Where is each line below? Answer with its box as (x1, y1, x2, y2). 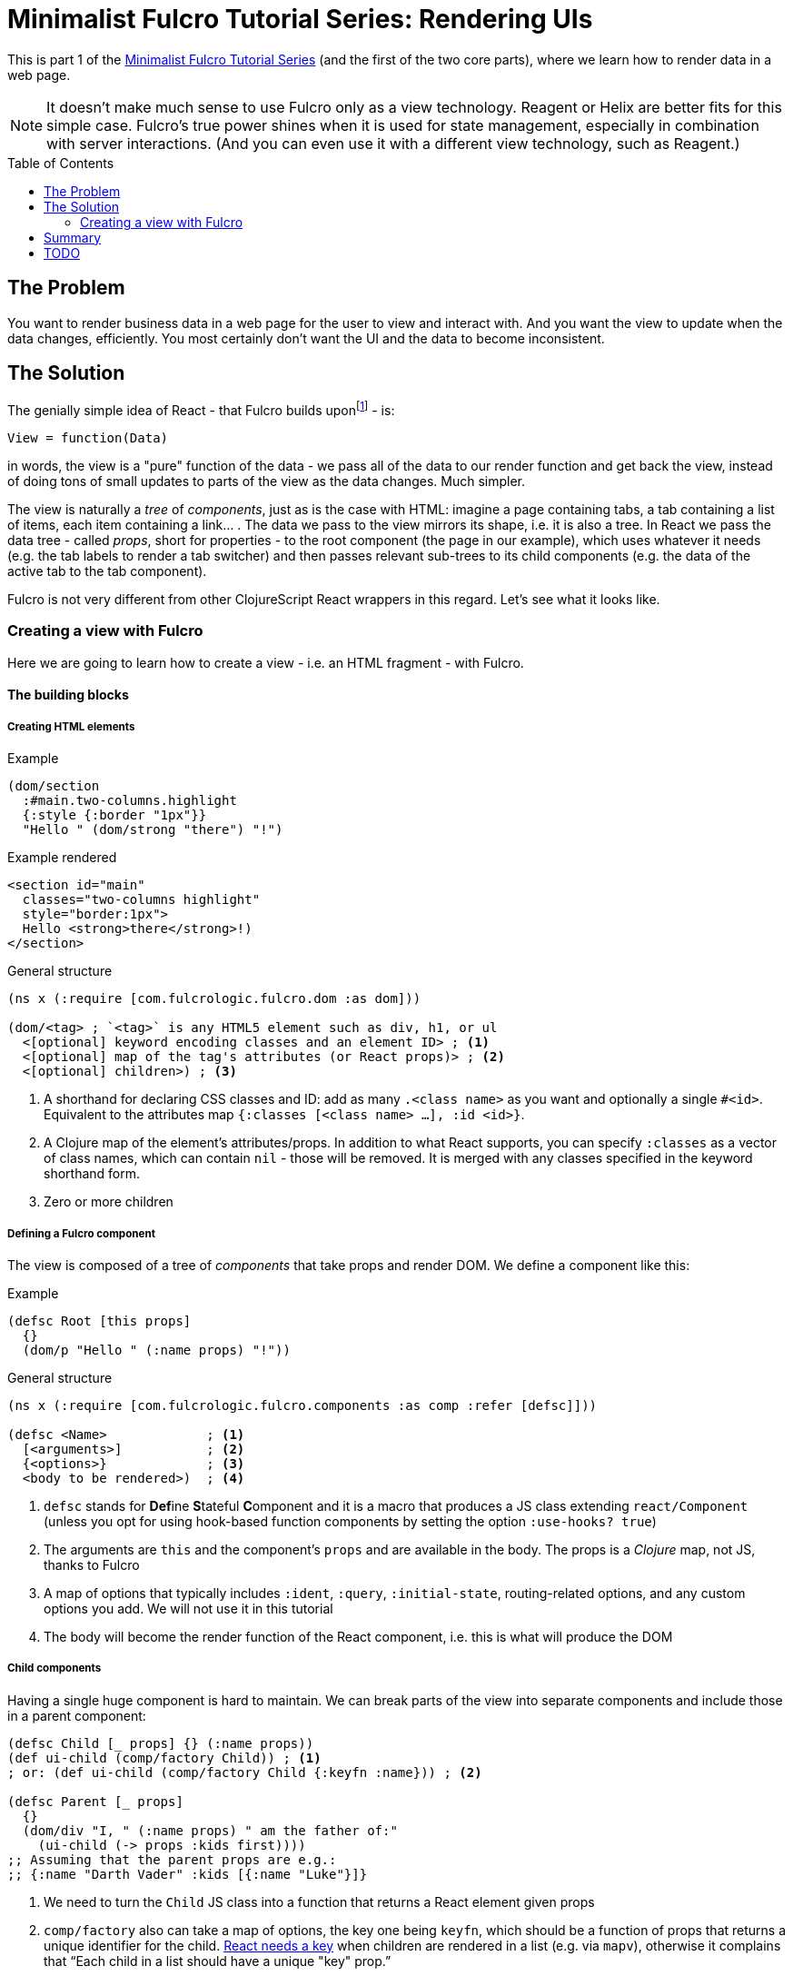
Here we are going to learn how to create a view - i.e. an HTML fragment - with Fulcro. (7, 654, 524, 670)
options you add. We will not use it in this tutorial (44, 1601, 333, 1617)
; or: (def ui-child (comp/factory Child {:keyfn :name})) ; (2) (7, 1764, 482, 1780)
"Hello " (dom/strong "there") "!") (22, 822, 283, 838)
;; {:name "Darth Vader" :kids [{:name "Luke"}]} (7, 1866, 368, 1882)
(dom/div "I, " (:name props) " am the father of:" (22, 1822, 398, 1838)
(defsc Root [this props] (7, 1314, 192, 1329)
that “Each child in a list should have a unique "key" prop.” (44, 1952, 392, 1969)
